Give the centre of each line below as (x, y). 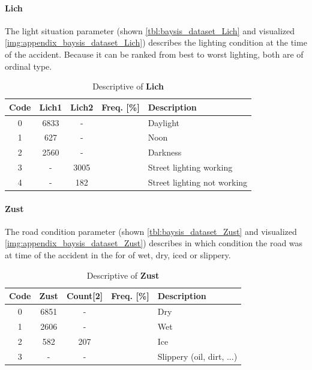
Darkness (165, 152)
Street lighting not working (198, 182)
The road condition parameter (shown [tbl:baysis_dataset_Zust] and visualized (151, 231)
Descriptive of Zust (123, 275)
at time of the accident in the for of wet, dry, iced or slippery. (118, 255)
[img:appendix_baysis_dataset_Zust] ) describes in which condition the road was (154, 243)
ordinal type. (28, 66)
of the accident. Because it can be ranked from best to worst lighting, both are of (154, 54)
